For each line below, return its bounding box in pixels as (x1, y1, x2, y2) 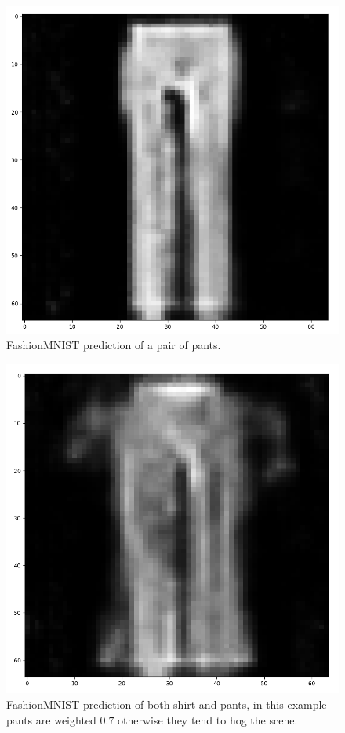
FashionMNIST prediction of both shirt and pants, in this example (6, 695, 327, 712)
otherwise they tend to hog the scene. (118, 711, 298, 728)
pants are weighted (6, 711, 96, 728)
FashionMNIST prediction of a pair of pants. (6, 337, 221, 353)
